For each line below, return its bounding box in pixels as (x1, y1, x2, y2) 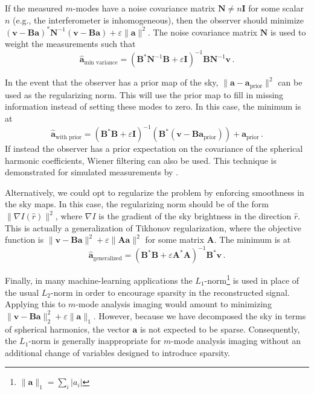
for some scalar (248, 2, 304, 14)
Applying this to (5, 298, 66, 310)
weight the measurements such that (5, 37, 136, 50)
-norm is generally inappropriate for (28, 334, 161, 347)
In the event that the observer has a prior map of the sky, (5, 76, 219, 89)
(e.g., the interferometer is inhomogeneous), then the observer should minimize (13, 13, 304, 26)
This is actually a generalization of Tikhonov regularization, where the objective (5, 221, 301, 234)
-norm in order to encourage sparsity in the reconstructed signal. (50, 286, 290, 298)
